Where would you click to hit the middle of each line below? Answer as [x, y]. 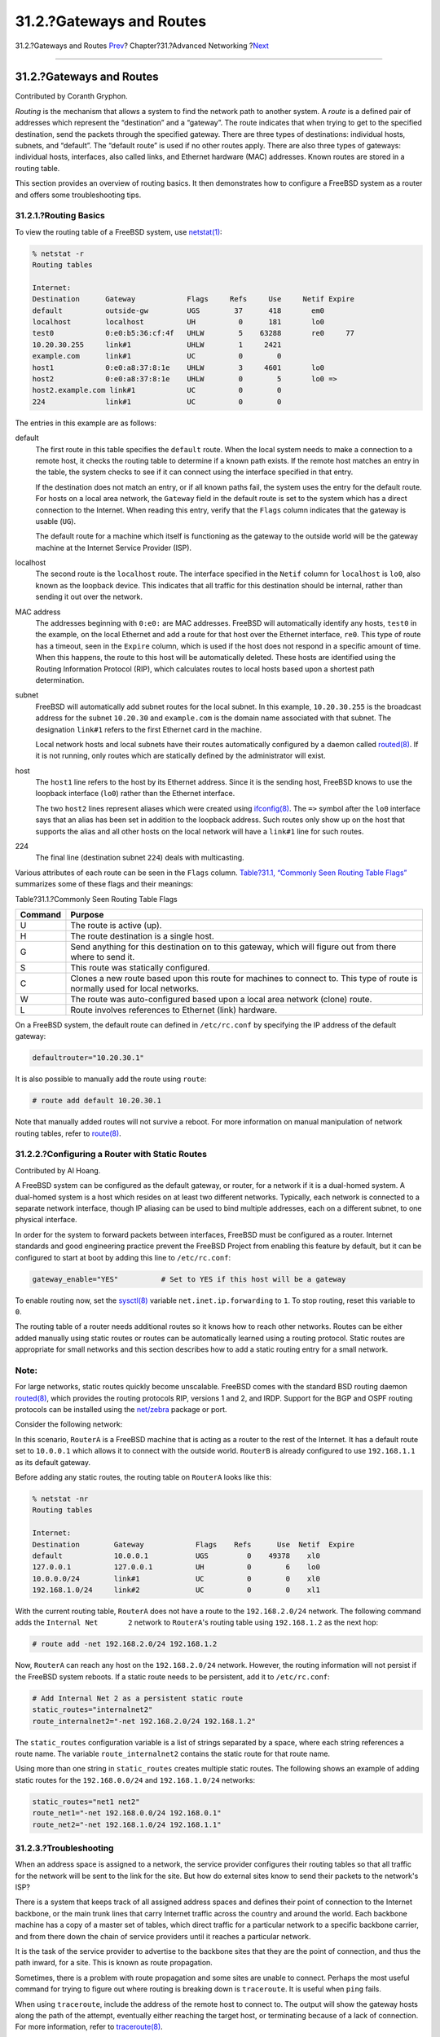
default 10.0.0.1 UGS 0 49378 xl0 [176, 1555]
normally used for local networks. [135, 988]
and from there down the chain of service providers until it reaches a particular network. [163, 1936]
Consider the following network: [69, 1424]
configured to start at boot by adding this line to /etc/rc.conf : [123, 1257]
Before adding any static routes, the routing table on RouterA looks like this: [143, 1477]
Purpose [87, 915]
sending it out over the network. [89, 597]
